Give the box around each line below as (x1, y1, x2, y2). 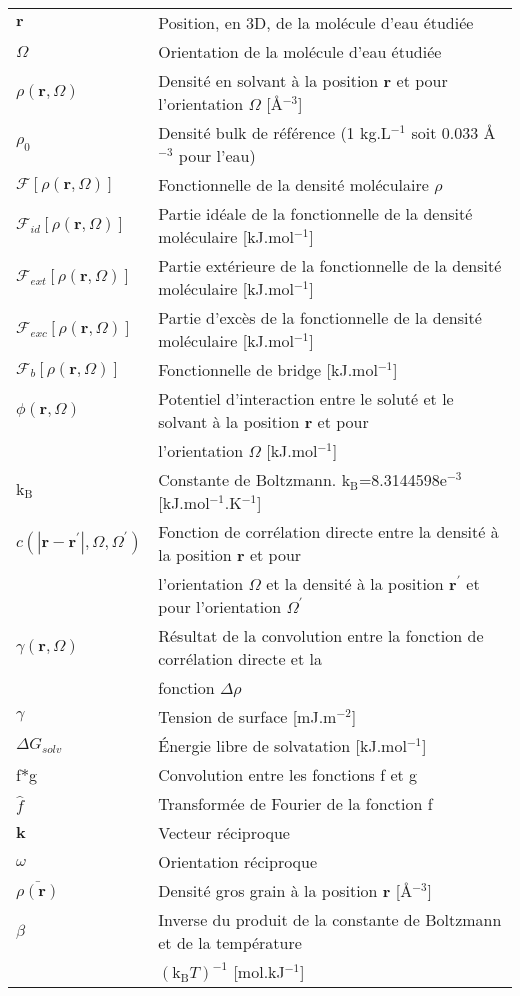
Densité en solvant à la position (158, 69, 379, 92)
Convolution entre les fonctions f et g (158, 763, 418, 786)
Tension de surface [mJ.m (158, 705, 337, 728)
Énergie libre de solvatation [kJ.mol (158, 734, 407, 757)
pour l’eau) (178, 144, 256, 167)
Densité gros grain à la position (158, 879, 378, 902)
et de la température (158, 931, 302, 954)
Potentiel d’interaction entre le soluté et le (158, 387, 454, 410)
